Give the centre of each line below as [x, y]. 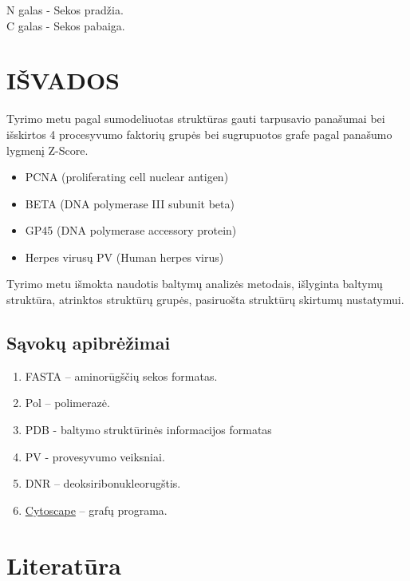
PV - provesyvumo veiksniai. [95, 456]
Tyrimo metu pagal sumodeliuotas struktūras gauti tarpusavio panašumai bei [196, 119]
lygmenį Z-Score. [47, 150]
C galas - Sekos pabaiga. [66, 25]
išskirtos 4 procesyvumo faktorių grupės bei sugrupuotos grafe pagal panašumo [199, 134]
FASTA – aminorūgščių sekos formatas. [121, 375]
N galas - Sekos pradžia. [65, 10]
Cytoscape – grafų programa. [96, 510]
